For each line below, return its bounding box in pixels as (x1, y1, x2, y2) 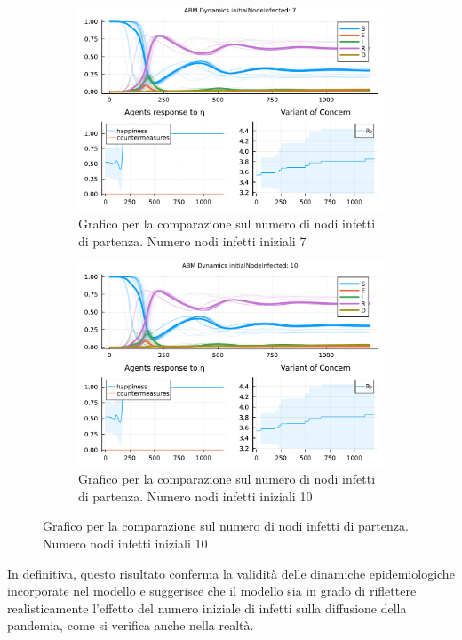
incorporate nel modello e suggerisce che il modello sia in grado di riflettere (7, 581, 417, 600)
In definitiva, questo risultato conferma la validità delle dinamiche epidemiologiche (7, 564, 455, 582)
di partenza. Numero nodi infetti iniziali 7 (78, 231, 307, 250)
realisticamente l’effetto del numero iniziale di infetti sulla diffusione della (7, 598, 407, 617)
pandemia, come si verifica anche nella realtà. (7, 616, 254, 635)
